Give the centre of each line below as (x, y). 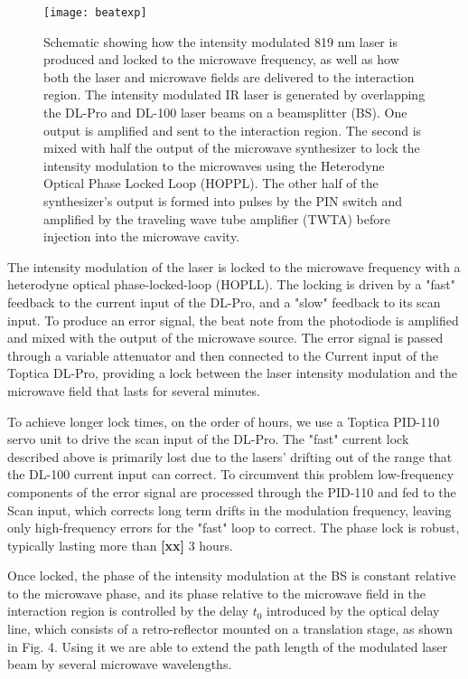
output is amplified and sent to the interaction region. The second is (233, 130)
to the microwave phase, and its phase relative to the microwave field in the (217, 593)
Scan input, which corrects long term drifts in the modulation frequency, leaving (229, 509)
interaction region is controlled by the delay (128, 611)
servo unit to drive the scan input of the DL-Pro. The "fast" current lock (208, 439)
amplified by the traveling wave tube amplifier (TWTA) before (217, 218)
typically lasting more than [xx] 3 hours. (120, 545)
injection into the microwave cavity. (142, 236)
